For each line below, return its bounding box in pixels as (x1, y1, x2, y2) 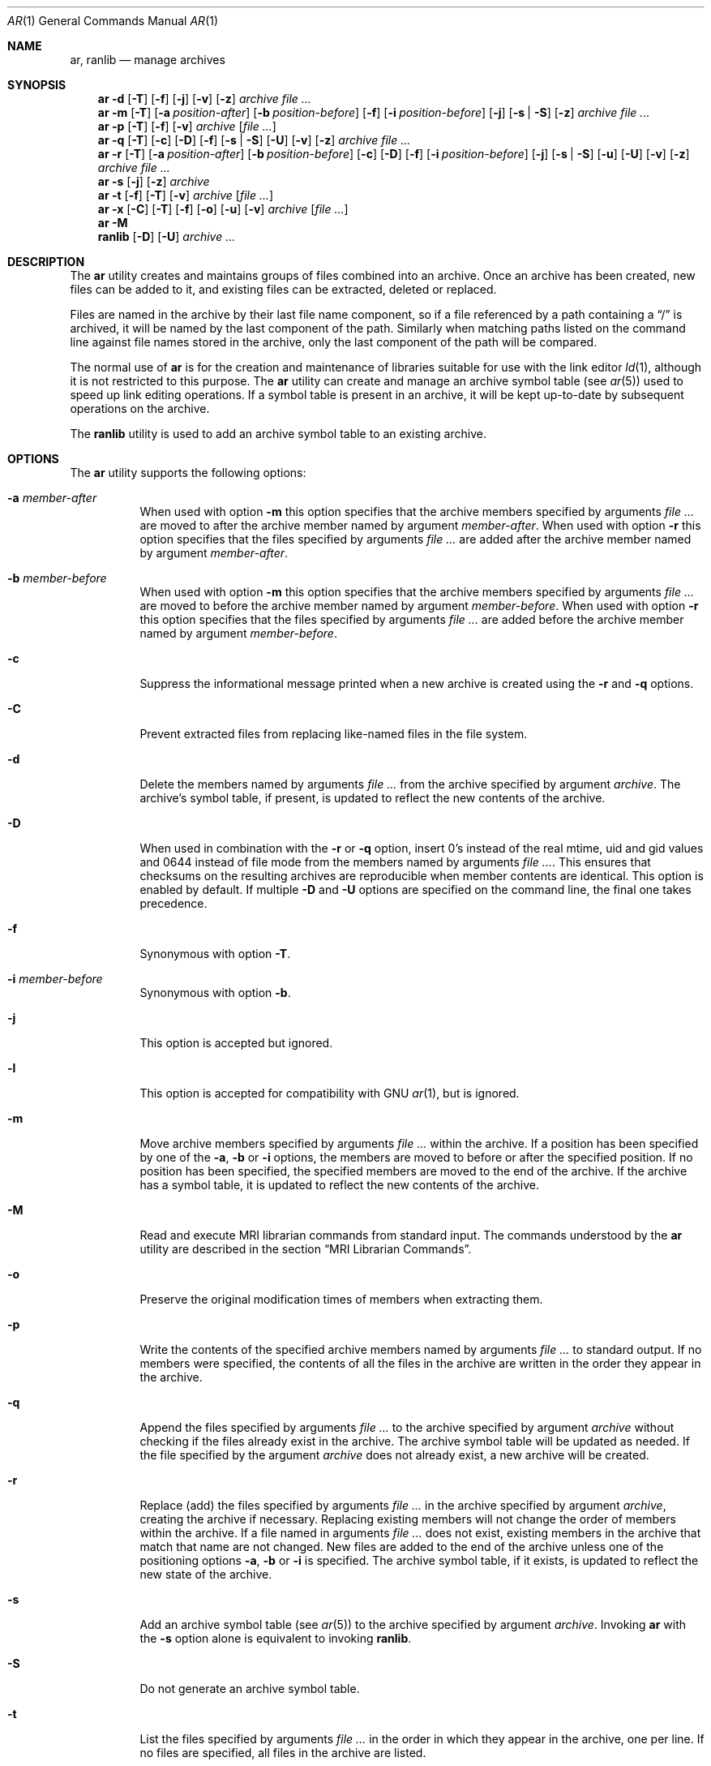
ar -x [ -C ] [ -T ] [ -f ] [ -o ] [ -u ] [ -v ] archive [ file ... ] (97, 202, 349, 216)
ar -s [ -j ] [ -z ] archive (97, 174, 210, 188)
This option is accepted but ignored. (139, 1036, 333, 1050)
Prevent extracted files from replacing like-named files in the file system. (139, 727, 528, 741)
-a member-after (7, 491, 97, 505)
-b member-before (7, 571, 107, 585)
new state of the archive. (139, 1567, 272, 1581)
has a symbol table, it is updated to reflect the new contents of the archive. (139, 1178, 540, 1192)
